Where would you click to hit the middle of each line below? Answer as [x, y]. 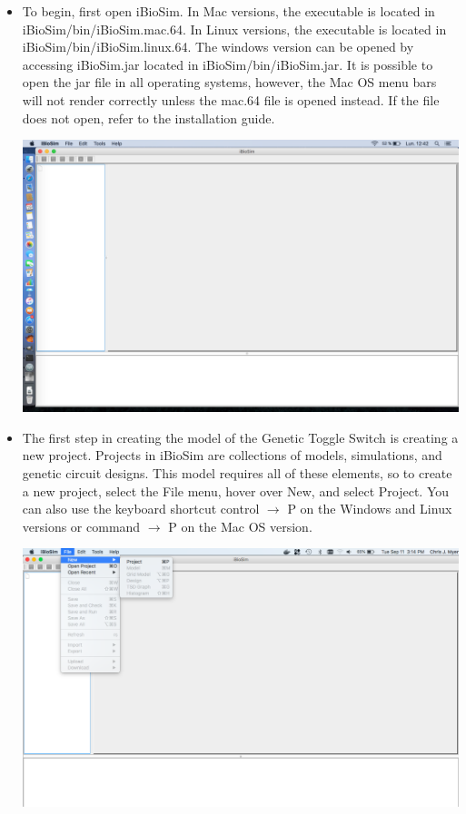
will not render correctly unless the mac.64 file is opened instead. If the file [231, 99]
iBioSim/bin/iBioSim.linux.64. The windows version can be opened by [218, 47]
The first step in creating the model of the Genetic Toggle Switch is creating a [240, 437]
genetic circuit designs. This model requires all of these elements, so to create [237, 473]
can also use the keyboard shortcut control [141, 509]
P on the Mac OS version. [240, 526]
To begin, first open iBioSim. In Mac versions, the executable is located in [228, 11]
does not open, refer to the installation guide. [149, 118]
